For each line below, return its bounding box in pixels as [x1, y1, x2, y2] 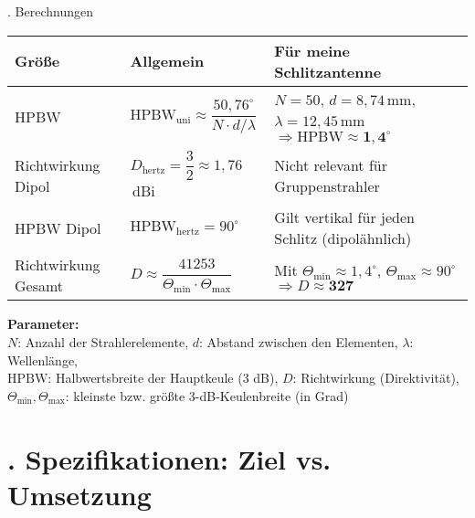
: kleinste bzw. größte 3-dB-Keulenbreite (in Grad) [65, 386, 349, 405]
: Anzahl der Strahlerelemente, [17, 332, 189, 351]
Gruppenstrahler [274, 175, 380, 197]
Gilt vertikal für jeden [274, 206, 415, 228]
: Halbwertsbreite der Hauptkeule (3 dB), [47, 368, 279, 387]
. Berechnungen [7, 2, 93, 20]
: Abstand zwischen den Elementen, [198, 332, 398, 351]
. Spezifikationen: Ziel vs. [7, 439, 332, 477]
